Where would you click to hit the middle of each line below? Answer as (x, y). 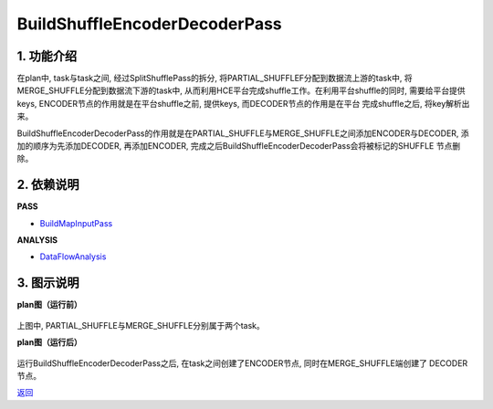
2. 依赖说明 (48, 185)
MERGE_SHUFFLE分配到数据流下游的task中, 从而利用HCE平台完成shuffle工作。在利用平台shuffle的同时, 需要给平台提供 (241, 90)
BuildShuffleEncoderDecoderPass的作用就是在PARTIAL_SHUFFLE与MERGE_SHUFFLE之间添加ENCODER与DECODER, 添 (243, 133)
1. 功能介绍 (47, 56)
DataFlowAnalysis (73, 257)
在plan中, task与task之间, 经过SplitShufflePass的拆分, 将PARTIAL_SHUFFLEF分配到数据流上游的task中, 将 (215, 79)
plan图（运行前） (49, 305)
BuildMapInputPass (76, 223)
